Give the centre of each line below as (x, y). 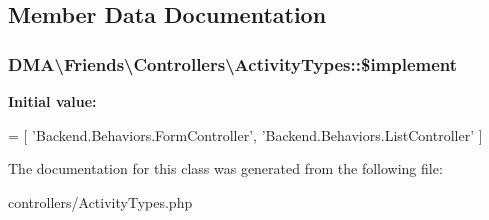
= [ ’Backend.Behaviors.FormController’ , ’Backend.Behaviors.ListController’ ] (245, 134)
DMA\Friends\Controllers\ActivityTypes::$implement (233, 63)
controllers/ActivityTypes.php (100, 201)
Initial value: (52, 101)
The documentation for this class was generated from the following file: (225, 168)
